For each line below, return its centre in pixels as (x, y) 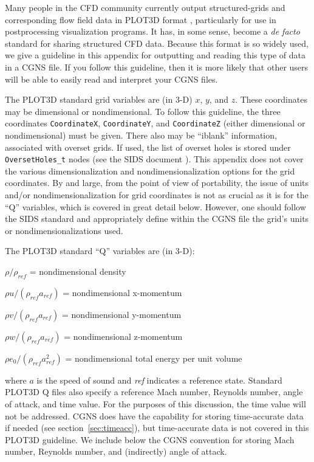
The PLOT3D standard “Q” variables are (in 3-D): (100, 251)
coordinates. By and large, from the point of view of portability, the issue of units (157, 183)
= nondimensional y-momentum (122, 314)
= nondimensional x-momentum (122, 292)
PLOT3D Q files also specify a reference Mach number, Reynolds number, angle (154, 392)
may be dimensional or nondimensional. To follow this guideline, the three (143, 111)
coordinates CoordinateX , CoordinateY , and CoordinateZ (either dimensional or (155, 123)
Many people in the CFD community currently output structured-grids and (145, 7)
